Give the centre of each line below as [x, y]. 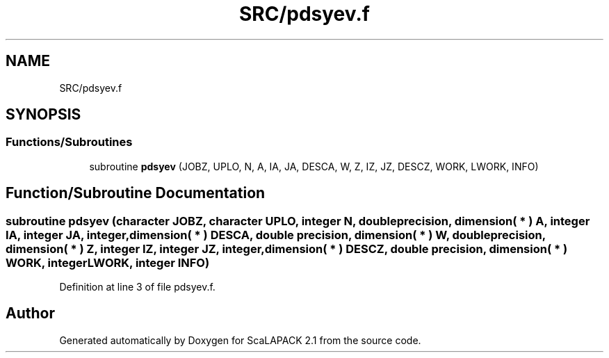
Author [30, 314]
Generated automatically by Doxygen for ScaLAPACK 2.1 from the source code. [240, 340]
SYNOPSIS [43, 115]
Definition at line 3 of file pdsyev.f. [137, 287]
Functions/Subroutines [69, 142]
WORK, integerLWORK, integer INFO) [108, 262]
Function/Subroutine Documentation [136, 193]
